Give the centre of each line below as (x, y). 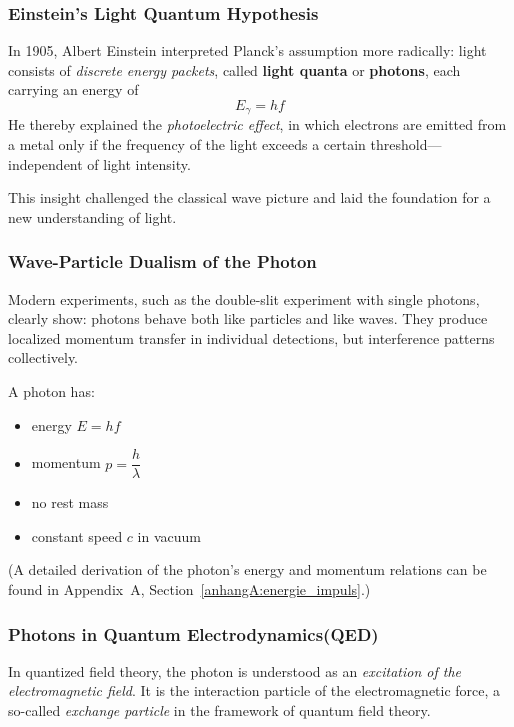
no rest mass (70, 502)
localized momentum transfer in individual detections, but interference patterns (251, 337)
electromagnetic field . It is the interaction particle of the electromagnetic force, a (254, 690)
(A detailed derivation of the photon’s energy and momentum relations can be (247, 569)
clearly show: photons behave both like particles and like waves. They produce (248, 318)
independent (45, 163)
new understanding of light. (92, 216)
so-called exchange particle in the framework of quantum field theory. (219, 710)
